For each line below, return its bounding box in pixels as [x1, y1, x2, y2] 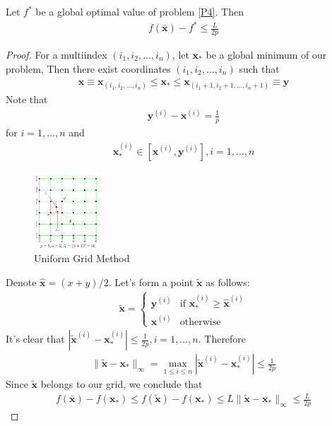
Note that [6, 92, 48, 107]
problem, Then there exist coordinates [6, 61, 171, 76]
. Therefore [198, 331, 247, 345]
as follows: [206, 275, 250, 290]
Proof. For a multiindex [6, 47, 107, 61]
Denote [6, 275, 37, 290]
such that [239, 61, 280, 76]
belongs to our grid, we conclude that [40, 377, 203, 391]
